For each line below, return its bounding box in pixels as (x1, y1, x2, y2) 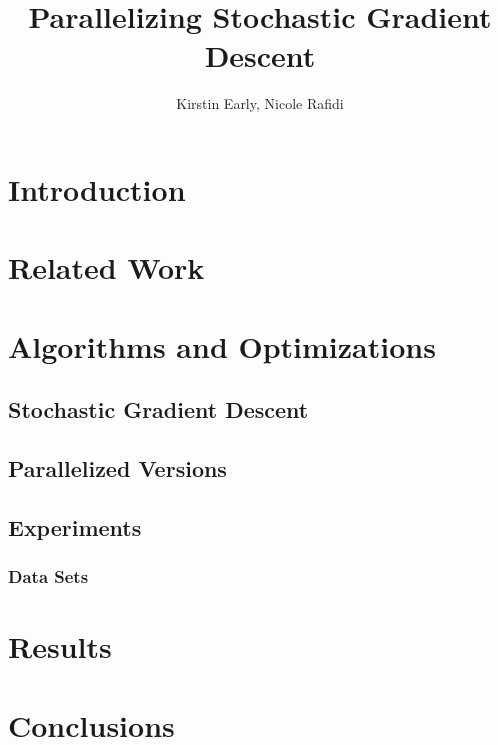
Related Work (8, 247, 205, 288)
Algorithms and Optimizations (8, 325, 436, 366)
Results (8, 626, 112, 667)
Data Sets (8, 564, 89, 589)
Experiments (8, 511, 142, 542)
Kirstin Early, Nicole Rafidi (176, 93, 344, 114)
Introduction (8, 168, 186, 209)
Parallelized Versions (8, 453, 227, 484)
